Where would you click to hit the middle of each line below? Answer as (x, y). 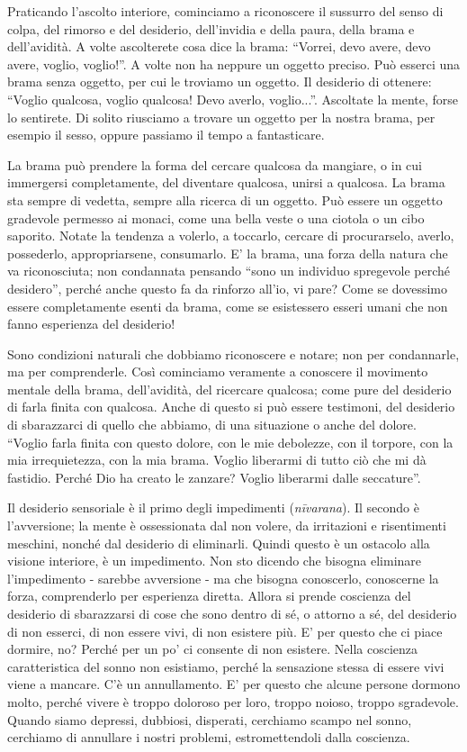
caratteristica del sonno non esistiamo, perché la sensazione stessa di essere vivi (226, 666)
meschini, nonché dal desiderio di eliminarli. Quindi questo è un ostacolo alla (219, 543)
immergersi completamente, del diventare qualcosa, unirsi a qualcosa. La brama (226, 182)
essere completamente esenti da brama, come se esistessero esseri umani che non (228, 306)
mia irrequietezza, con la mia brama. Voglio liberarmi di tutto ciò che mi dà (217, 460)
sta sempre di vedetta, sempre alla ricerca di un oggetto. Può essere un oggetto (225, 199)
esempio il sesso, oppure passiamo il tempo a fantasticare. (166, 135)
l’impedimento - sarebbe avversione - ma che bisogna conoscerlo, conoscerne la (223, 578)
